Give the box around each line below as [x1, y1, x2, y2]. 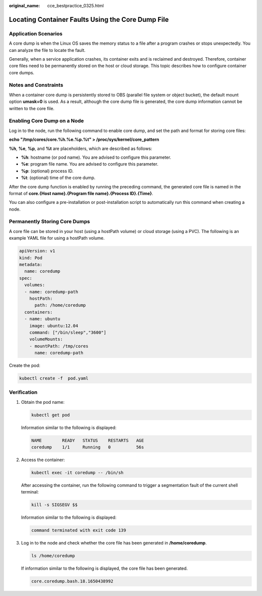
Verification [9, 389, 38, 396]
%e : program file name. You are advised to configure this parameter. [21, 161, 159, 167]
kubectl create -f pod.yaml [19, 376, 89, 381]
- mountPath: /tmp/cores [29, 343, 89, 349]
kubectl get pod [31, 412, 70, 417]
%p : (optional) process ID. [21, 168, 74, 174]
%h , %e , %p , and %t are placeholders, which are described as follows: [9, 146, 152, 151]
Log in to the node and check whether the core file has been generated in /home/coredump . [21, 540, 207, 546]
